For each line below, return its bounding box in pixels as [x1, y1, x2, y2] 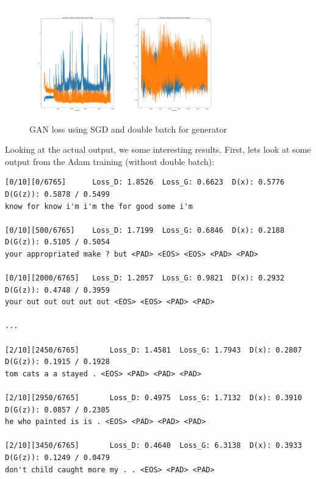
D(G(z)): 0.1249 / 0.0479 [5, 453, 110, 462]
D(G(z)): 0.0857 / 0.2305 [5, 405, 110, 414]
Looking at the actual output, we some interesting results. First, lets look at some [5, 143, 311, 156]
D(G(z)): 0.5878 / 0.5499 [5, 189, 110, 199]
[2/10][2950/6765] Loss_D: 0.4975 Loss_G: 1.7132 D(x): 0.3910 [5, 393, 302, 403]
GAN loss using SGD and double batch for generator [29, 122, 227, 135]
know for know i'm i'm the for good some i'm [5, 202, 193, 211]
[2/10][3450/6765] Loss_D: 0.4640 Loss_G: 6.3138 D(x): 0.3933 [5, 441, 302, 450]
